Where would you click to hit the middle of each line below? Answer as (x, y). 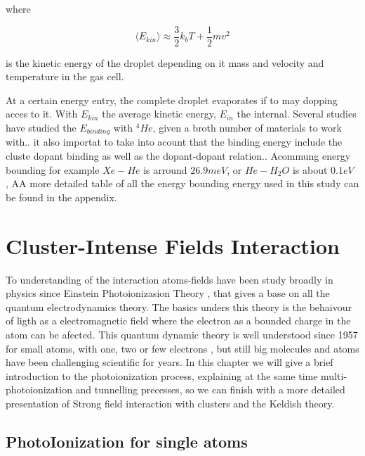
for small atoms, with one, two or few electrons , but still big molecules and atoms (182, 348)
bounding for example (53, 169)
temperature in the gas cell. (65, 76)
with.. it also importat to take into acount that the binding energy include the (174, 142)
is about (310, 169)
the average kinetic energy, (159, 114)
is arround (165, 169)
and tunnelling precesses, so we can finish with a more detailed (210, 389)
